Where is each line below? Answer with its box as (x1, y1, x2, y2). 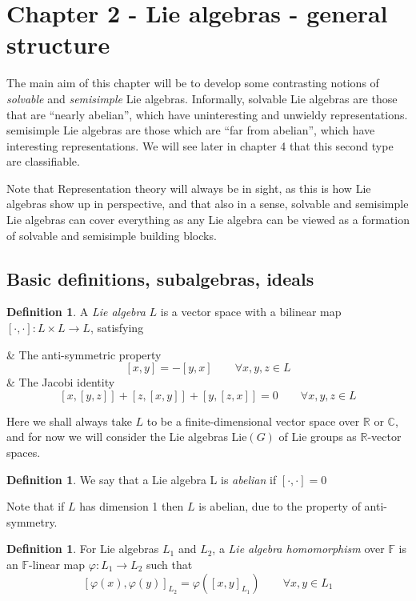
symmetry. (6, 513, 58, 530)
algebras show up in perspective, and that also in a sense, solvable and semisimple (6, 195, 409, 212)
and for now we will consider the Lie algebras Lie (6, 428, 247, 445)
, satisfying (90, 319, 144, 336)
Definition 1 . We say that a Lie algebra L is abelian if (6, 471, 277, 487)
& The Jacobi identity (6, 374, 115, 391)
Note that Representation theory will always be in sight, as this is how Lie (6, 179, 371, 196)
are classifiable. (6, 153, 80, 170)
